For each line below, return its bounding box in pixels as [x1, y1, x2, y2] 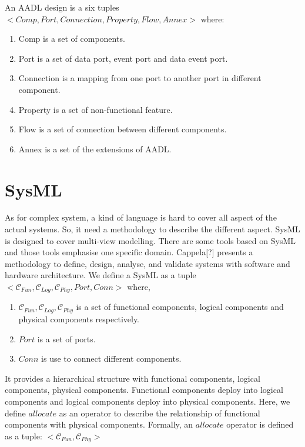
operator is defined [226, 418, 294, 431]
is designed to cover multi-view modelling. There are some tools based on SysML [5, 234, 296, 246]
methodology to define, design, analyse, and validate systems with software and [5, 257, 290, 269]
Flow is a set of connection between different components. [18, 123, 227, 135]
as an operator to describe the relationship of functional [59, 406, 260, 419]
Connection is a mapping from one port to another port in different [18, 72, 262, 84]
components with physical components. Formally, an [5, 418, 193, 431]
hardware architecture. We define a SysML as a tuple [5, 269, 196, 281]
